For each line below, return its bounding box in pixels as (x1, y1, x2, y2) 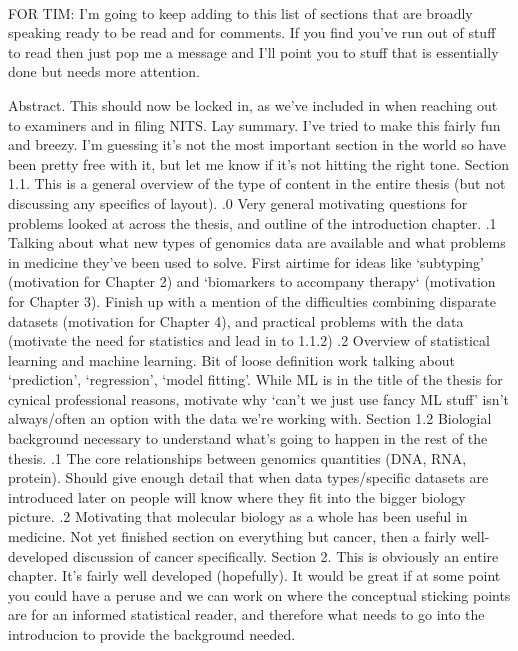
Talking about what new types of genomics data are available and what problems (8, 232, 506, 253)
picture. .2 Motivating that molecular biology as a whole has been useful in (8, 506, 468, 527)
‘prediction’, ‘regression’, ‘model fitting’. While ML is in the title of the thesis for (8, 369, 503, 390)
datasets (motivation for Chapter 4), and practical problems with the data (8, 310, 464, 331)
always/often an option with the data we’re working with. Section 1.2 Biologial (8, 408, 492, 429)
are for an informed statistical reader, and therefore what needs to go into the (8, 604, 485, 625)
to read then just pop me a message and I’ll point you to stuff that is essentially (8, 41, 499, 62)
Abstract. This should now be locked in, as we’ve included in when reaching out (8, 94, 498, 115)
